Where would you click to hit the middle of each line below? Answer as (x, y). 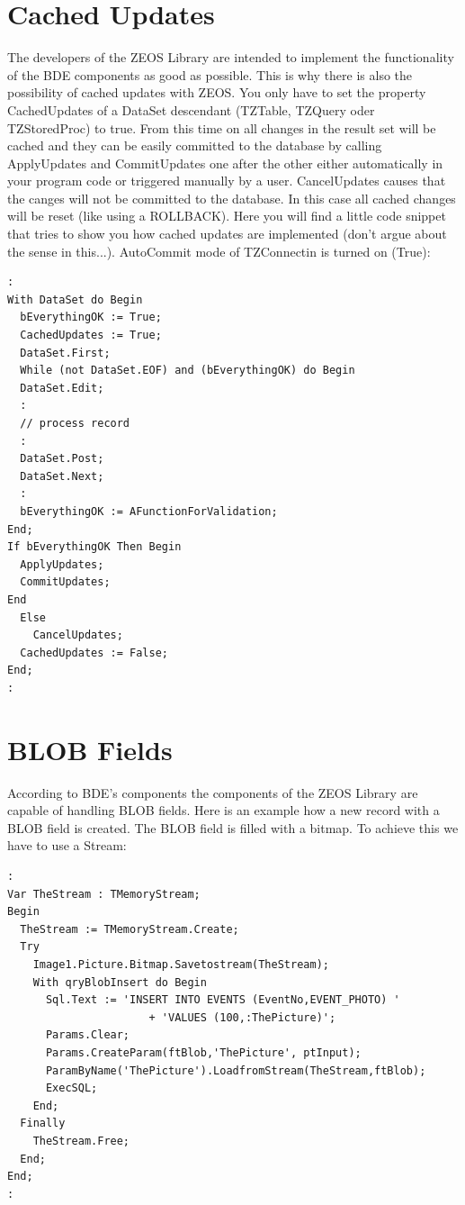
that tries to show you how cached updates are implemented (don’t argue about (227, 234)
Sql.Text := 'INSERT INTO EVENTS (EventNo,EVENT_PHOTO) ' (223, 1000)
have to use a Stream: (67, 845)
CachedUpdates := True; (91, 335)
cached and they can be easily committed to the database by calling (195, 145)
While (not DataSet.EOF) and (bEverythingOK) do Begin (188, 371)
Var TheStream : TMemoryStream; (104, 894)
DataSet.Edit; (62, 388)
